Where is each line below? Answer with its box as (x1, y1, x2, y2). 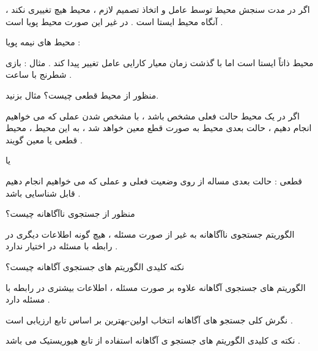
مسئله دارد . (6, 293, 50, 306)
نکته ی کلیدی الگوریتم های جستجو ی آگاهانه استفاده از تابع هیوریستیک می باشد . (6, 334, 301, 347)
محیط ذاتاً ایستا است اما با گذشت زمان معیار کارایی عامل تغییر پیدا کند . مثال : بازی (6, 56, 314, 69)
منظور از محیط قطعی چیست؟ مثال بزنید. (6, 88, 159, 101)
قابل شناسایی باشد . (6, 186, 81, 199)
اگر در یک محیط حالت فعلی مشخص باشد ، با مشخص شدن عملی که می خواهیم (6, 109, 300, 122)
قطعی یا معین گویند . (6, 133, 83, 146)
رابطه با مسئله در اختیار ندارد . (6, 240, 118, 252)
